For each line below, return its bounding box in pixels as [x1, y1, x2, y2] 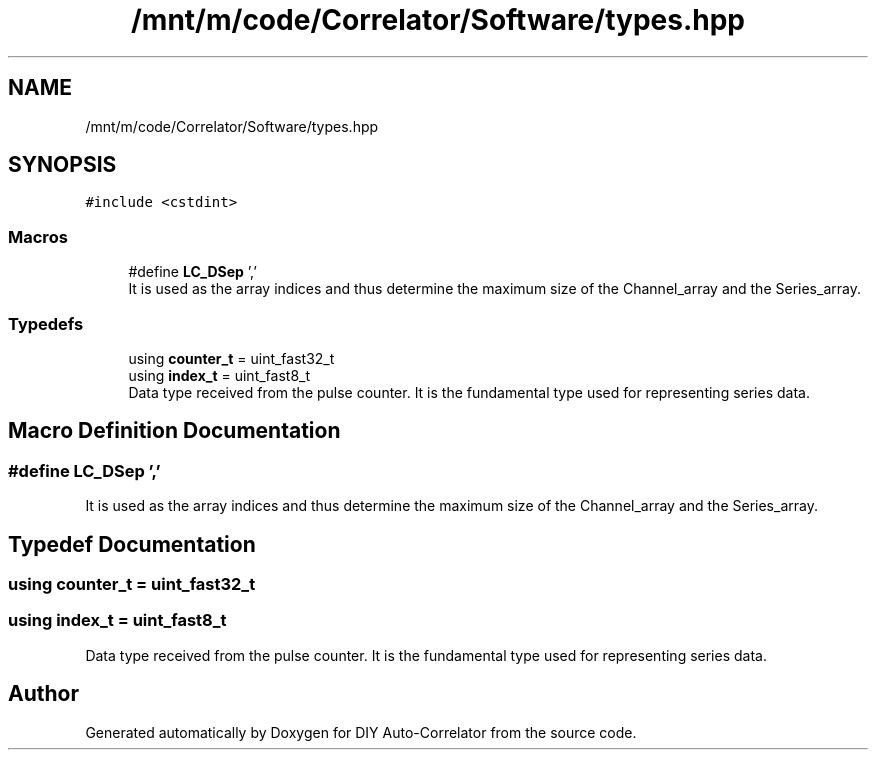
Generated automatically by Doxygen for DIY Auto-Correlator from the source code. [85, 723, 637, 741]
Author [8, 681, 79, 707]
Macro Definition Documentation [8, 418, 341, 444]
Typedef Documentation [8, 531, 256, 557]
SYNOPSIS [8, 152, 117, 178]
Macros [8, 226, 68, 247]
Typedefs [8, 313, 84, 334]
